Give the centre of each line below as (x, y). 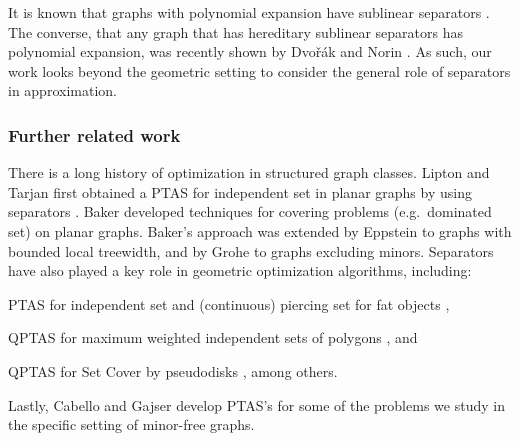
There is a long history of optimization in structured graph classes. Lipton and (249, 172)
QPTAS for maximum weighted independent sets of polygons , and (213, 337)
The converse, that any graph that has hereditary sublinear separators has (235, 31)
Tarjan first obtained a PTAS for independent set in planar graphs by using (240, 191)
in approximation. (62, 90)
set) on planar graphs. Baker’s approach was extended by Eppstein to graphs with (260, 230)
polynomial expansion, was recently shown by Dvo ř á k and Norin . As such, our (250, 51)
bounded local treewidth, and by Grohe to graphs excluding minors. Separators (251, 250)
